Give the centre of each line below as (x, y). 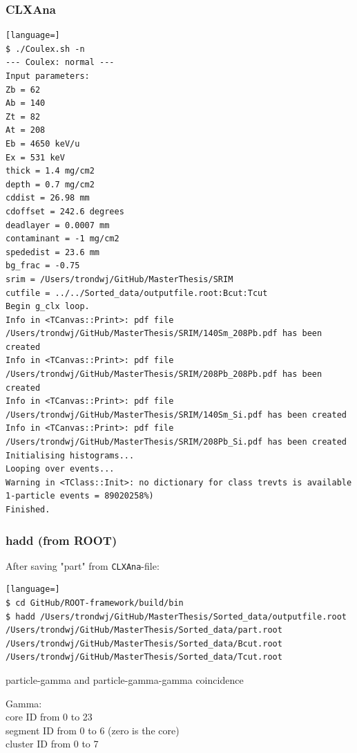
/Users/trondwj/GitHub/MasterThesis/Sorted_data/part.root (144, 630)
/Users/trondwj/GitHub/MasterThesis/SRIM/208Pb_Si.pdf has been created (176, 442)
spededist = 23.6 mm (53, 252)
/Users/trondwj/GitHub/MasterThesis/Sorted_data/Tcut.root (144, 657)
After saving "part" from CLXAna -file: (83, 565)
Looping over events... (60, 469)
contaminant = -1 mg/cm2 (62, 239)
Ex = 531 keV (35, 157)
